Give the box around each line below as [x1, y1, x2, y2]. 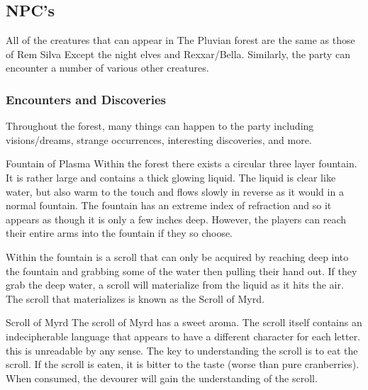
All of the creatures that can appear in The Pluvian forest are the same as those [6, 33, 355, 48]
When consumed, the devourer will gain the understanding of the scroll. [6, 370, 318, 385]
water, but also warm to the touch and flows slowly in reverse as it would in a [6, 184, 344, 199]
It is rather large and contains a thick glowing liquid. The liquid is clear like [6, 169, 336, 184]
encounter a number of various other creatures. [6, 60, 209, 75]
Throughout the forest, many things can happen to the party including [6, 118, 314, 133]
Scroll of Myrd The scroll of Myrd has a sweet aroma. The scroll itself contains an [6, 315, 362, 330]
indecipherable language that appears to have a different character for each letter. [6, 328, 361, 343]
